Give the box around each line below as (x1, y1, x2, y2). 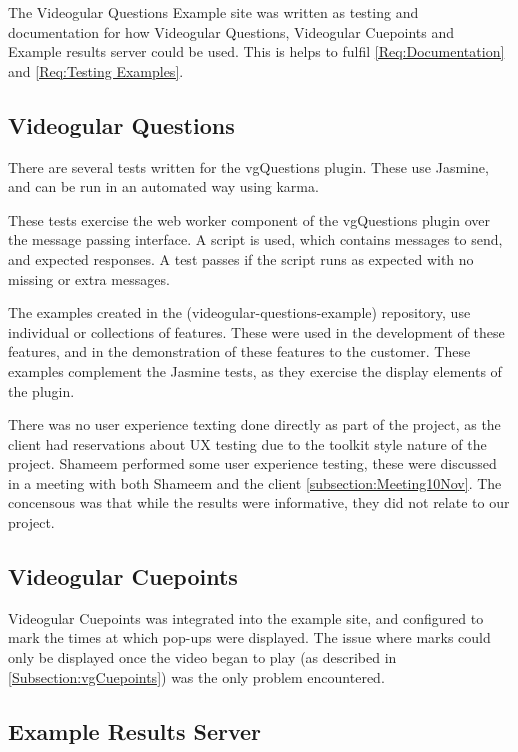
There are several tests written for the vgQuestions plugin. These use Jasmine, (8, 156, 489, 177)
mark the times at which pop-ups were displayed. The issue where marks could (8, 627, 491, 648)
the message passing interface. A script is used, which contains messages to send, (8, 229, 503, 250)
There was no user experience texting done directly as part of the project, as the (8, 414, 501, 435)
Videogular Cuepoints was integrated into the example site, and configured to (8, 607, 484, 628)
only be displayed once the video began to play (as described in (8, 647, 397, 668)
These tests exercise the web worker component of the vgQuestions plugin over (8, 209, 491, 230)
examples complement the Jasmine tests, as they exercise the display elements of (8, 360, 502, 381)
